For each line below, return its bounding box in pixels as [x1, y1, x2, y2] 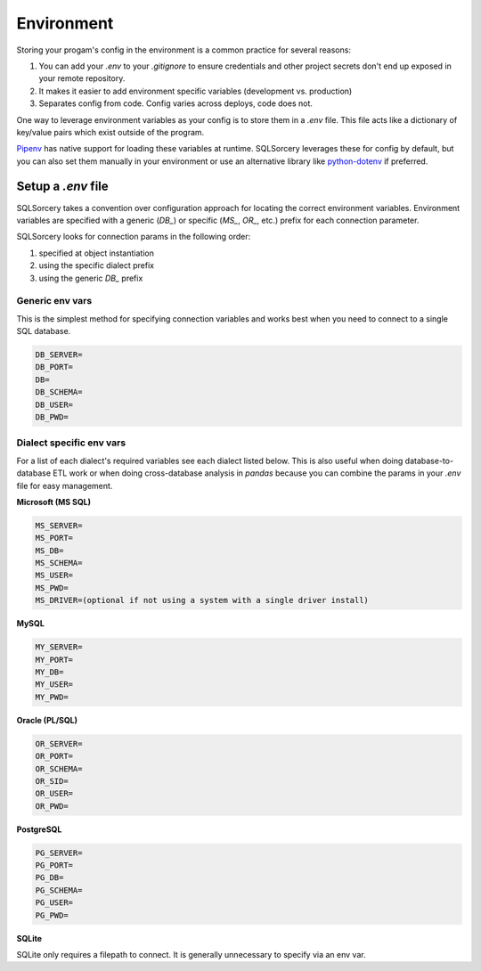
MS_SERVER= [35, 520, 83, 530]
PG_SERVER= [35, 847, 83, 858]
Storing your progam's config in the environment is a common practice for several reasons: [16, 45, 352, 55]
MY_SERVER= [35, 642, 83, 652]
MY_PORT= [35, 655, 74, 665]
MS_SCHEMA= [35, 558, 83, 568]
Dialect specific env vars [16, 437, 126, 449]
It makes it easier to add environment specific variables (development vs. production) [38, 86, 353, 96]
